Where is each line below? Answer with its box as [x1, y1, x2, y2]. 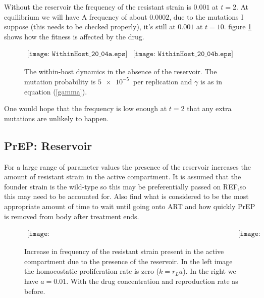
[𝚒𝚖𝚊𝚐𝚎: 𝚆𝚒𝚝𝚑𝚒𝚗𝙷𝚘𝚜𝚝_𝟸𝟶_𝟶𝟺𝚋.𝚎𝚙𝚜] [133, 51, 233, 58]
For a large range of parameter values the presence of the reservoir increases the [4, 161, 251, 172]
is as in [200, 76, 222, 86]
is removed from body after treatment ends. [4, 211, 139, 221]
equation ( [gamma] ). [24, 86, 87, 96]
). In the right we [183, 266, 236, 276]
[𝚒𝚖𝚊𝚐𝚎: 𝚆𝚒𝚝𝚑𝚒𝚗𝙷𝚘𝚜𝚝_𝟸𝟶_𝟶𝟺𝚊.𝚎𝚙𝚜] [27, 51, 128, 58]
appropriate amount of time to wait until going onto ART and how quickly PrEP [4, 201, 255, 211]
